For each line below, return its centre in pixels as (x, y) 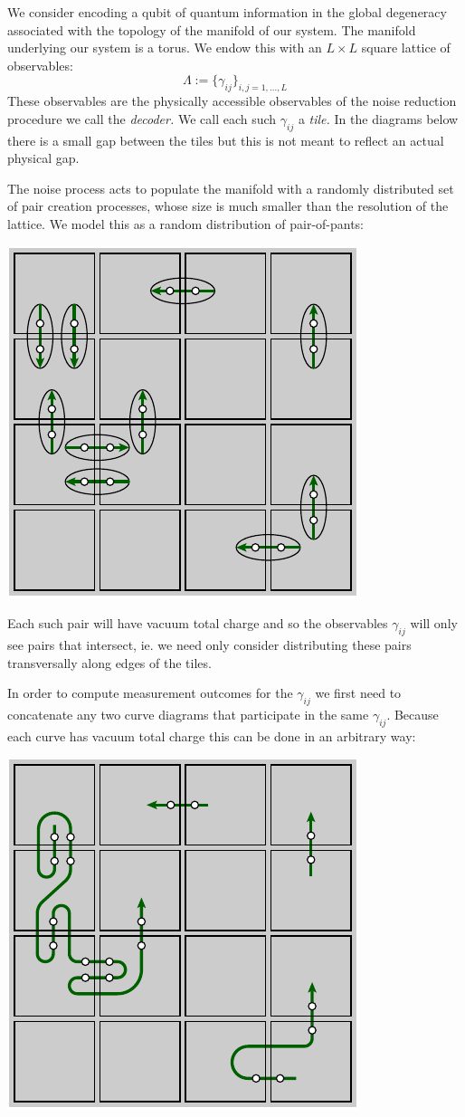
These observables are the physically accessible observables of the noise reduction (232, 101)
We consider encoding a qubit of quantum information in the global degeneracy (227, 12)
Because (416, 714)
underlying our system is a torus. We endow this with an (165, 48)
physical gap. (43, 158)
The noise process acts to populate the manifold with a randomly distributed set (231, 188)
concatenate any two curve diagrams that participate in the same (188, 714)
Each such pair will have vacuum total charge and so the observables (198, 623)
